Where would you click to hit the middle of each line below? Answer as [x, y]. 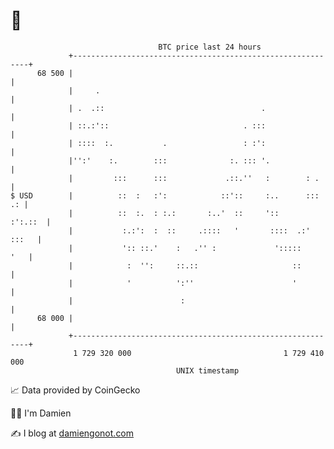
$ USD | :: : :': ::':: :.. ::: [165, 195]
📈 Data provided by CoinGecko [75, 390]
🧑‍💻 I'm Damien [41, 413]
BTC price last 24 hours [210, 47]
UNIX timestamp [207, 370]
